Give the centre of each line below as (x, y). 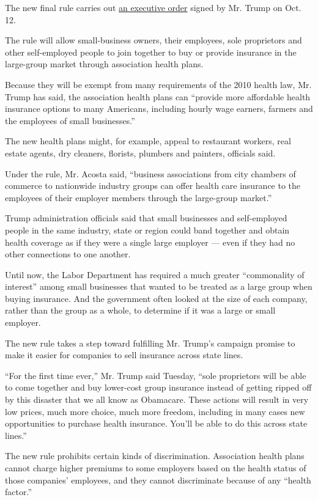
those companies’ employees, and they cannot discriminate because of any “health (158, 480)
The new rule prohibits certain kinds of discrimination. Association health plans (155, 456)
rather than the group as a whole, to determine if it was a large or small (140, 310)
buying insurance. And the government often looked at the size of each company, (156, 298)
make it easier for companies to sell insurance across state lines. (124, 355)
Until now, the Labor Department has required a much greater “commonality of (155, 274)
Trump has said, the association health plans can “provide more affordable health (158, 96)
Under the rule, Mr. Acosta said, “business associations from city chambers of (150, 173)
